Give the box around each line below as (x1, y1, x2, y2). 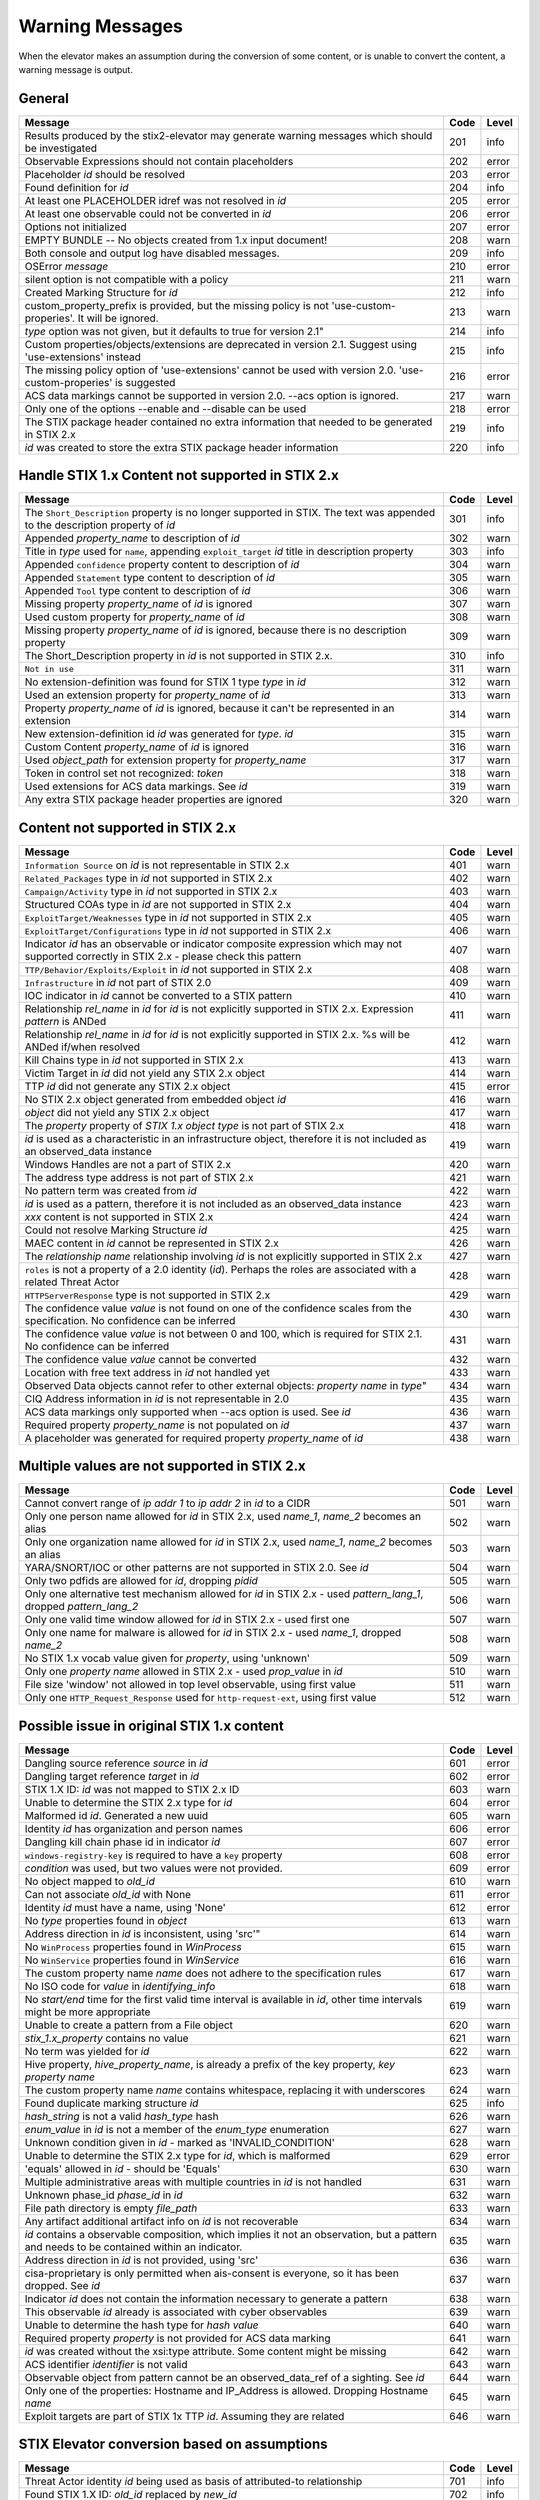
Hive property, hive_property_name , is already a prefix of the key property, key (24, 2057, 395, 2071)
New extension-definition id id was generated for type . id (24, 727, 294, 741)
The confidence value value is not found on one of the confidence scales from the (24, 1301, 412, 1315)
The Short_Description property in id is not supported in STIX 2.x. (24, 649, 334, 663)
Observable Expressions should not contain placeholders (24, 154, 294, 168)
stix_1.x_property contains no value (24, 2031, 189, 2045)
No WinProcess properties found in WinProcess (24, 1940, 242, 1954)
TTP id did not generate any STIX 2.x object (24, 1079, 231, 1093)
